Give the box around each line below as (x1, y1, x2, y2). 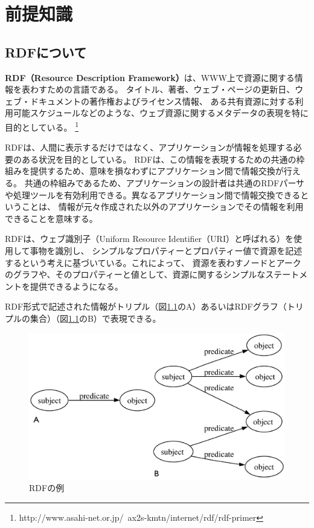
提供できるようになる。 (30, 279, 123, 292)
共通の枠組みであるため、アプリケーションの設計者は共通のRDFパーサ (24, 176, 305, 189)
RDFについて (5, 42, 87, 61)
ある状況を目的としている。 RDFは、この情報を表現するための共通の (21, 152, 296, 165)
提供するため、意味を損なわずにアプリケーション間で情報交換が (30, 165, 284, 177)
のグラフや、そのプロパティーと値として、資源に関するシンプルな (5, 268, 266, 281)
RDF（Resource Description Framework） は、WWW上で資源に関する (5, 71, 295, 83)
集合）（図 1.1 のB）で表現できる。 (30, 311, 161, 324)
